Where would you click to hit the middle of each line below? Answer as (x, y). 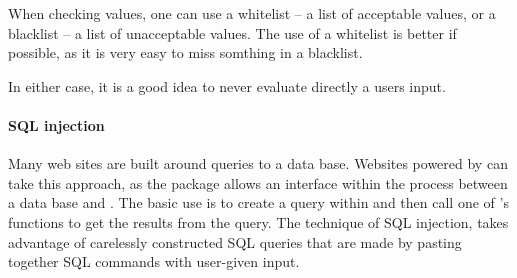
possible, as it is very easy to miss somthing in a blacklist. (185, 52)
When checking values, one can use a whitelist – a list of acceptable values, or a (252, 13)
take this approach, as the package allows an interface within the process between (258, 182)
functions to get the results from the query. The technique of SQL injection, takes (258, 221)
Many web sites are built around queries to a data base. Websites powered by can (258, 163)
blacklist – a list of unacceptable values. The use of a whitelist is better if (232, 32)
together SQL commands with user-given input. (154, 261)
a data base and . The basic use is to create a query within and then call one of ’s (258, 202)
